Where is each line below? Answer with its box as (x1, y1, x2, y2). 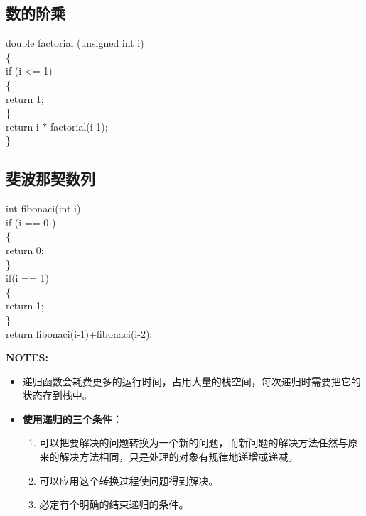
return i (6, 119, 39, 133)
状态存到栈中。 (22, 388, 92, 402)
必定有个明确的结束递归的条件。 (39, 497, 189, 512)
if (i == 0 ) (6, 214, 56, 229)
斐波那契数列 (6, 168, 95, 190)
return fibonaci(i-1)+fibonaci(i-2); (6, 326, 153, 341)
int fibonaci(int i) (6, 201, 81, 216)
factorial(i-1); (50, 119, 108, 133)
